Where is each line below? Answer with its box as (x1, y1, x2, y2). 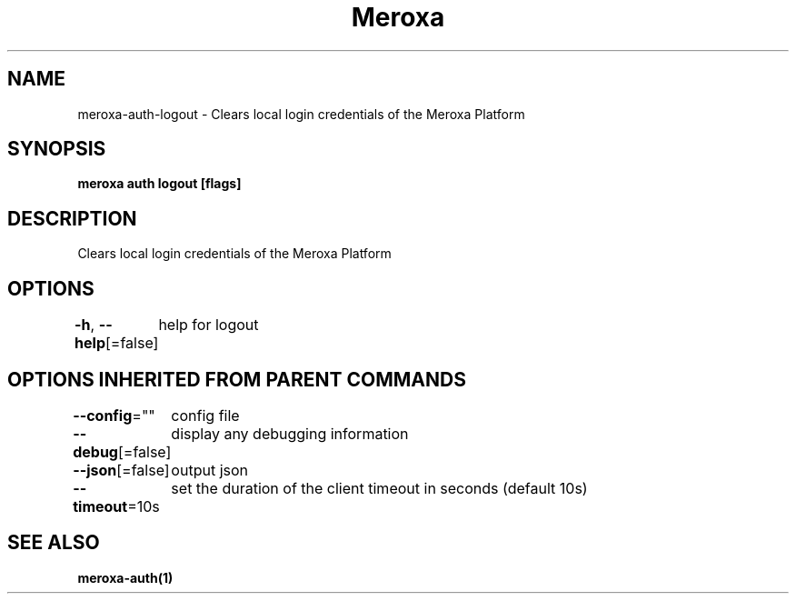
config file (171, 406, 240, 425)
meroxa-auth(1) (77, 569, 174, 586)
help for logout (158, 316, 259, 335)
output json (171, 460, 249, 479)
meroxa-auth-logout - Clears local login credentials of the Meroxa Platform (77, 105, 525, 122)
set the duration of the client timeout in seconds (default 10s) (171, 478, 588, 497)
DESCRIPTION (7, 206, 137, 230)
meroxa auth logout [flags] (77, 175, 242, 192)
